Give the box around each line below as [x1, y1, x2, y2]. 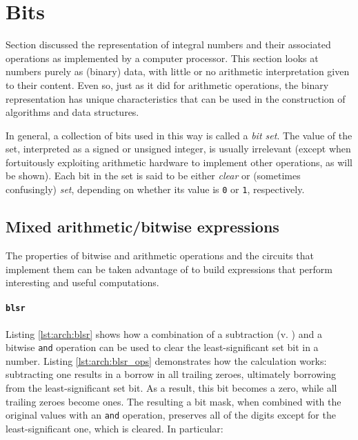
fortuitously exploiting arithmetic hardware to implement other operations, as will [6, 154, 352, 169]
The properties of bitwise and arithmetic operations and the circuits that [6, 248, 314, 262]
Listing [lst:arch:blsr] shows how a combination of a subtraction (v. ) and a [6, 326, 322, 341]
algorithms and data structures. [6, 105, 139, 119]
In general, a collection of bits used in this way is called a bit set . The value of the [6, 128, 352, 142]
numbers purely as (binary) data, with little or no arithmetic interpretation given [6, 64, 350, 79]
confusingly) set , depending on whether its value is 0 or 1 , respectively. [6, 182, 305, 197]
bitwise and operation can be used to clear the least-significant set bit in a [6, 340, 319, 354]
